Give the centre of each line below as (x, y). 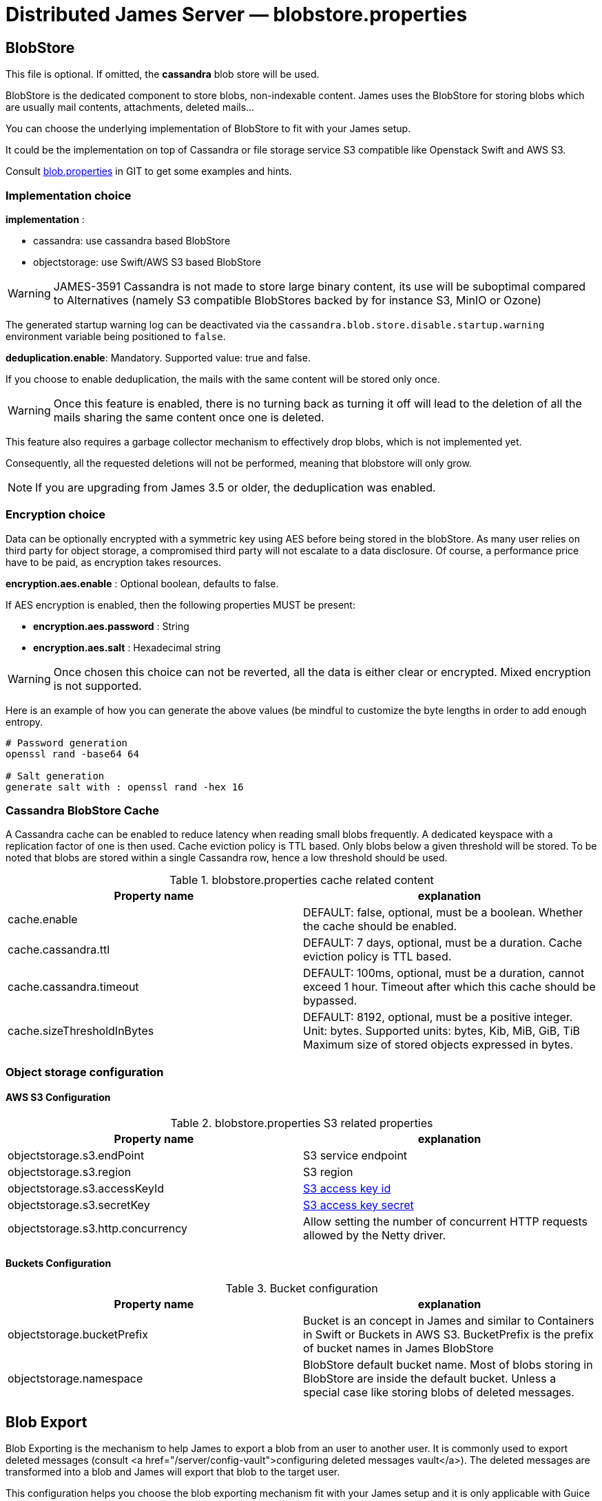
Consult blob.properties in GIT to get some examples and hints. (149, 171)
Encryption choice (55, 515)
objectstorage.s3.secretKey (79, 1205)
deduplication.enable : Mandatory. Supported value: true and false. (158, 357)
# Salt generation (55, 776)
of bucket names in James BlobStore (398, 1348)
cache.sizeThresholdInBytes (81, 1031)
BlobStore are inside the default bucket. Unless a (430, 1379)
